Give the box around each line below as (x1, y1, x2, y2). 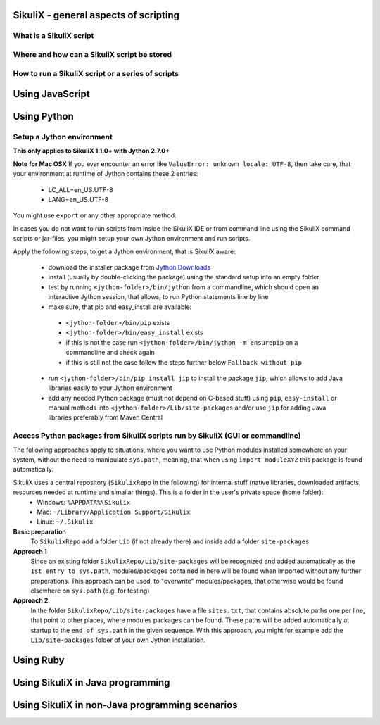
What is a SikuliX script (13, 31, 94, 41)
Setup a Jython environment (13, 132, 113, 142)
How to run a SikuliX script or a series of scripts (13, 68, 179, 78)
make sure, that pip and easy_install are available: (48, 303, 192, 311)
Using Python (13, 111, 74, 122)
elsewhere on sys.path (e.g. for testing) (30, 586, 150, 595)
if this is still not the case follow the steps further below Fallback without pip (65, 358, 303, 366)
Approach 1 (13, 547, 47, 555)
